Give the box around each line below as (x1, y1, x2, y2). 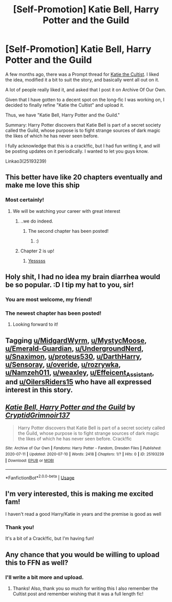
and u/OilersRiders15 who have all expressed (5, 377, 152, 386)
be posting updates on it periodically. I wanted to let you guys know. (5, 148, 149, 154)
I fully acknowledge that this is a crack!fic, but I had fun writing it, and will (5, 143, 160, 149)
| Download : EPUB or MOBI (5, 458, 54, 463)
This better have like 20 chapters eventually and (5, 173, 163, 182)
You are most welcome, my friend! (5, 296, 92, 303)
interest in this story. (5, 386, 73, 394)
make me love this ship (5, 181, 80, 190)
